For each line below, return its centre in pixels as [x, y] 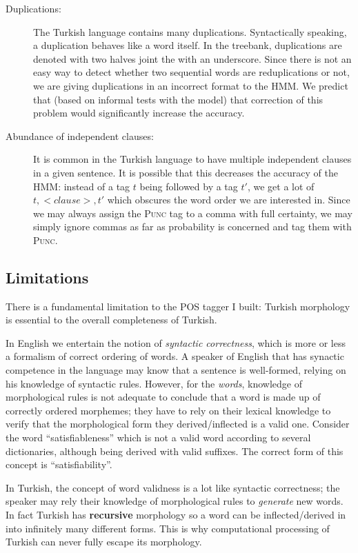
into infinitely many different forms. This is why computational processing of [168, 528]
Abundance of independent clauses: [80, 135]
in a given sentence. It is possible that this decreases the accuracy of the [186, 172]
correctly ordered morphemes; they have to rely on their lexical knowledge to [168, 410]
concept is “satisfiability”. [59, 464]
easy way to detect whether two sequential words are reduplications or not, [191, 72]
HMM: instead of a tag [82, 186]
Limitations [47, 277]
